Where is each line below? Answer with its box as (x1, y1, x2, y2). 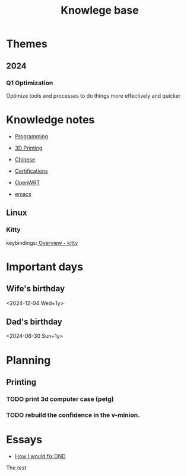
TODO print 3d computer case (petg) (6, 394, 114, 403)
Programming (14, 132, 49, 140)
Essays (6, 433, 43, 446)
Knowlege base (61, 4, 139, 17)
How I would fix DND (14, 452, 66, 459)
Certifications (14, 167, 49, 175)
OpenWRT (14, 179, 40, 186)
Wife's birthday (6, 284, 65, 294)
